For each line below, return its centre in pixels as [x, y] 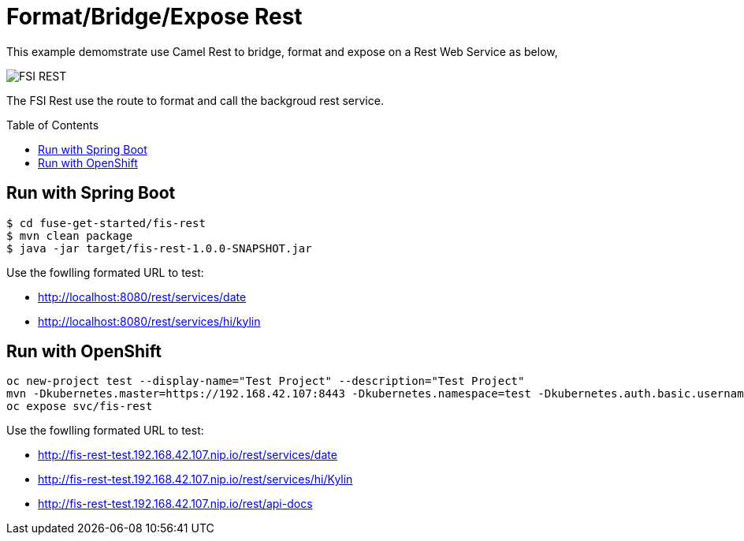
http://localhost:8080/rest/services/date [142, 297]
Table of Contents [53, 125]
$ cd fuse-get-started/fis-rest [106, 223]
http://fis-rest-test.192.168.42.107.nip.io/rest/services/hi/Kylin [195, 479]
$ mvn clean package [70, 235]
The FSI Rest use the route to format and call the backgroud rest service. [195, 100]
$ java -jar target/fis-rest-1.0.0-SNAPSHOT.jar [159, 248]
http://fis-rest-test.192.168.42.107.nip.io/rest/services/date [188, 455]
